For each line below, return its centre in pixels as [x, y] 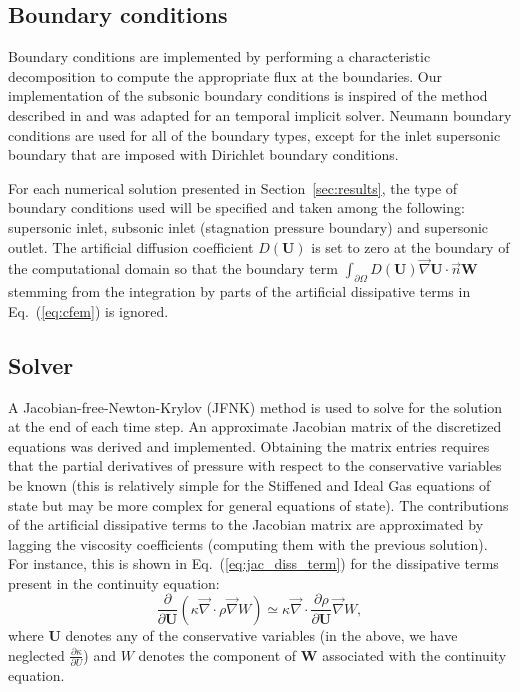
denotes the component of [217, 654]
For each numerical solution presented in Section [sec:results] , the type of [233, 187]
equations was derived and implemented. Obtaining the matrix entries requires [249, 445]
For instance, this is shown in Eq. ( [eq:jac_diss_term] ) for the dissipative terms [253, 563]
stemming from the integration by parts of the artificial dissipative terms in [239, 291]
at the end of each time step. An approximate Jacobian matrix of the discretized [255, 426]
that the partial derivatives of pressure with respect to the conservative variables [255, 465]
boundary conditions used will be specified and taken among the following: [236, 207]
